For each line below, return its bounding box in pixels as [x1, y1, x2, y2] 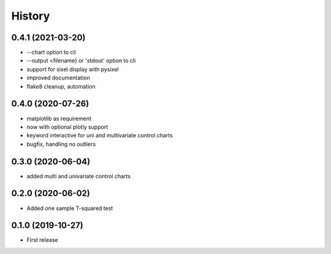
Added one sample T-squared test [26, 205, 113, 212]
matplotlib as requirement [26, 115, 92, 122]
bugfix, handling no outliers [26, 140, 96, 148]
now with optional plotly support [26, 123, 108, 131]
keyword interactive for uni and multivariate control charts [26, 132, 173, 139]
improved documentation [26, 74, 90, 82]
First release [26, 236, 58, 244]
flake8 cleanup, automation [26, 82, 96, 90]
